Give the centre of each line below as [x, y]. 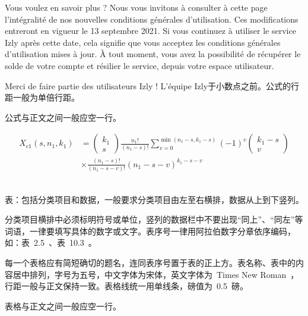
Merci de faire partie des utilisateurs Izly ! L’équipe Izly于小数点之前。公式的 [148, 85]
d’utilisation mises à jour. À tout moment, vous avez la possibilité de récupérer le [153, 54]
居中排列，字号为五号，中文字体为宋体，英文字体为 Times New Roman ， [156, 274]
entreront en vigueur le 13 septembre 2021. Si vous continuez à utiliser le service [150, 31]
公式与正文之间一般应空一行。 [63, 117]
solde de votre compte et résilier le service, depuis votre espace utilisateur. [139, 65]
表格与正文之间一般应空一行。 [63, 306]
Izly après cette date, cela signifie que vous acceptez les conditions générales [143, 42]
